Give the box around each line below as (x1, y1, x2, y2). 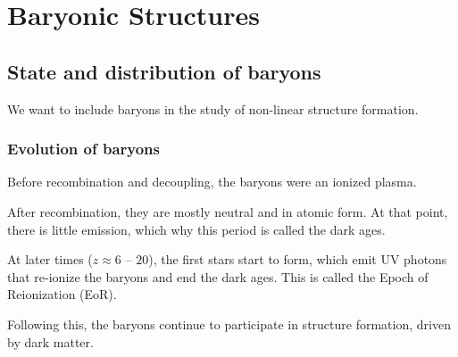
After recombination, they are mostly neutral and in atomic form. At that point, (7, 202, 448, 220)
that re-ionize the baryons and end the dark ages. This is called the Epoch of (7, 267, 429, 286)
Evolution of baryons (7, 137, 160, 160)
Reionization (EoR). (7, 285, 117, 303)
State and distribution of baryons (7, 57, 321, 85)
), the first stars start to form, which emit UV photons (148, 250, 447, 269)
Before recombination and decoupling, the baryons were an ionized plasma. (7, 172, 417, 191)
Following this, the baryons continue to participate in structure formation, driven (7, 314, 451, 333)
